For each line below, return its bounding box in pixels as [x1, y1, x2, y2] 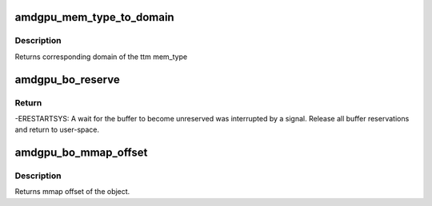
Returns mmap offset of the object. [14, 187, 130, 196]
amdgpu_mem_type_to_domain [14, 10, 175, 24]
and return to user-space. [14, 125, 100, 135]
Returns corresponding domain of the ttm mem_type [14, 52, 188, 61]
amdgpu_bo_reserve [14, 73, 120, 86]
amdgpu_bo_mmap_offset [14, 146, 148, 160]
